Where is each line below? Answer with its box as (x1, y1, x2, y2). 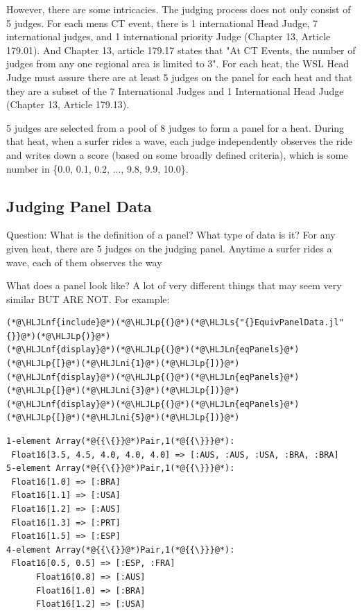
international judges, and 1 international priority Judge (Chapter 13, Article (6, 29, 331, 44)
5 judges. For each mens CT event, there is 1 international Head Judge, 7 (6, 15, 318, 30)
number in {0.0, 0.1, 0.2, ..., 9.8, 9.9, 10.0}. (6, 161, 189, 175)
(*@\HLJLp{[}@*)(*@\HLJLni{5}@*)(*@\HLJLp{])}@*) (6, 413, 240, 423)
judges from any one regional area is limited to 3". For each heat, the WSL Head (6, 56, 349, 71)
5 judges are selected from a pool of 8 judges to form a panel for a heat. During (6, 120, 345, 135)
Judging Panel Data (6, 195, 152, 216)
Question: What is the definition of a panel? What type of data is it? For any (6, 227, 336, 242)
